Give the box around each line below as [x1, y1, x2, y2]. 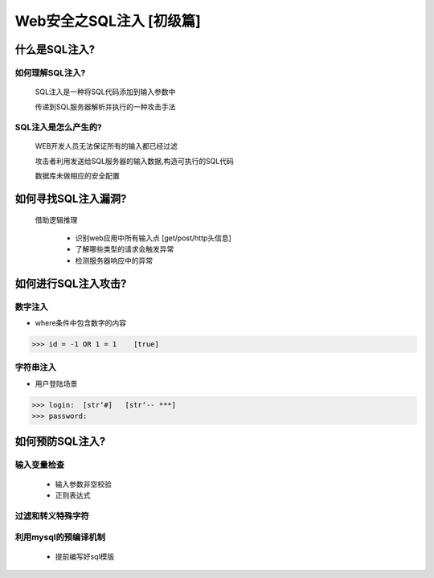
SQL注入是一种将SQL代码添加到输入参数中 [35, 87, 176, 96]
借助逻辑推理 [35, 215, 78, 224]
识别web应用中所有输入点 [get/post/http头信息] [75, 233, 232, 243]
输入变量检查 [14, 459, 65, 470]
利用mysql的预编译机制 [14, 531, 106, 543]
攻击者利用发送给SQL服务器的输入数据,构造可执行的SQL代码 [35, 156, 235, 166]
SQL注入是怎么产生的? [14, 121, 102, 133]
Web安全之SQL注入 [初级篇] [14, 12, 201, 30]
